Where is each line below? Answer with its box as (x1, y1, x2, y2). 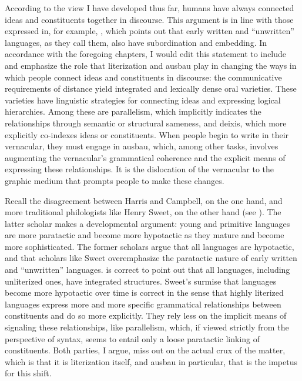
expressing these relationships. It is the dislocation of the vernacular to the (5, 163, 274, 175)
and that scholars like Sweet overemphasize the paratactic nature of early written (5, 252, 297, 264)
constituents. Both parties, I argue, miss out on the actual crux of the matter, (5, 344, 286, 356)
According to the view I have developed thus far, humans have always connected (5, 2, 294, 14)
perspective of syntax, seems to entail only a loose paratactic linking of (5, 332, 260, 345)
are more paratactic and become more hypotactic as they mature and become (5, 229, 284, 241)
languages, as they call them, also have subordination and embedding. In (5, 36, 267, 48)
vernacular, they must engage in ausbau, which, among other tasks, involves (5, 140, 278, 152)
